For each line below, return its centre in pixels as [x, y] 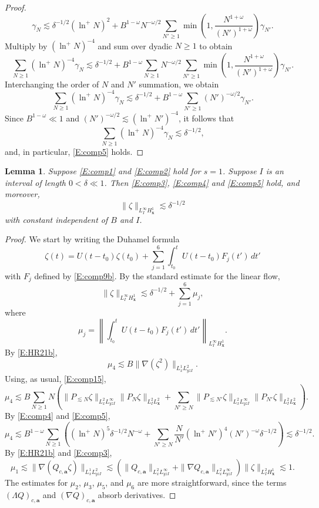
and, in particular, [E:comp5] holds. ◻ [74, 151]
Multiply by [26, 45]
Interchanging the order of [52, 84]
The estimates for [36, 482]
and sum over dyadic [135, 45]
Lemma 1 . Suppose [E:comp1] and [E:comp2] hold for [103, 171]
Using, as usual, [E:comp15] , [56, 378]
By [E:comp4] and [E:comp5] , [58, 416]
